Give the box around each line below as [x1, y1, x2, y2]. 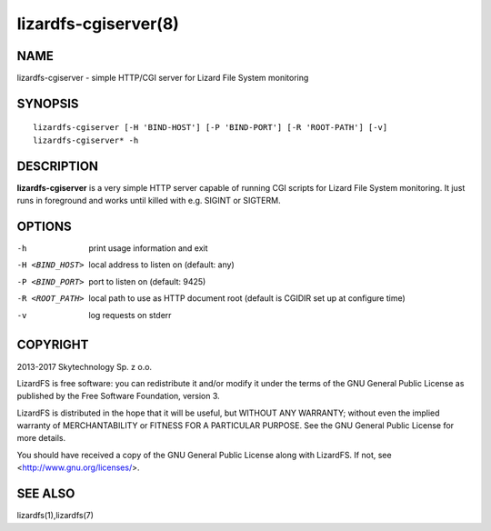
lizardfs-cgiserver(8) [16, 14, 179, 34]
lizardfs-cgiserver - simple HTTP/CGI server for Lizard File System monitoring [16, 73, 309, 84]
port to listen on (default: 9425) [88, 276, 206, 286]
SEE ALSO [16, 486, 75, 502]
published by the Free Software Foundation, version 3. [16, 391, 220, 402]
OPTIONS [16, 218, 72, 234]
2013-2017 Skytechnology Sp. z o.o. [16, 361, 153, 372]
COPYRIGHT [16, 337, 89, 353]
